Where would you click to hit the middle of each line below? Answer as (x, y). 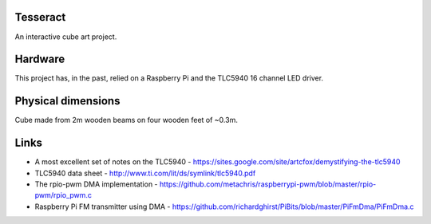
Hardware (40, 59)
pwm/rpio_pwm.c (63, 195)
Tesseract (40, 17)
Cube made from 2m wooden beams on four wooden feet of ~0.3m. (127, 120)
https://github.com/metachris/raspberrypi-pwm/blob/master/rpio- (268, 184)
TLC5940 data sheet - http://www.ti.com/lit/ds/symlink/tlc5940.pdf (145, 173)
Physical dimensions (67, 101)
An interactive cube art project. (66, 37)
